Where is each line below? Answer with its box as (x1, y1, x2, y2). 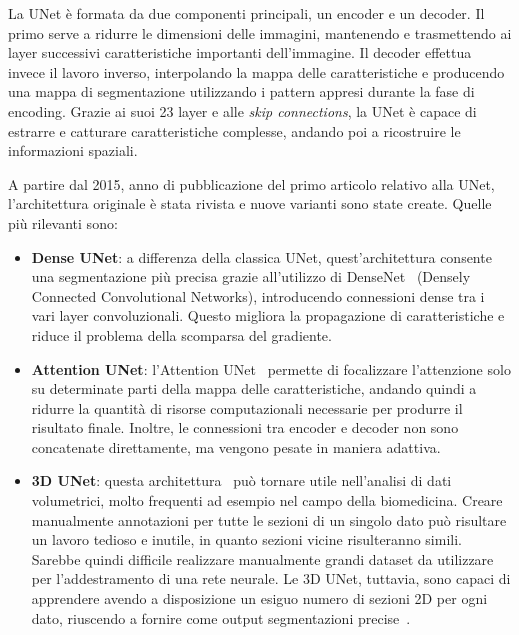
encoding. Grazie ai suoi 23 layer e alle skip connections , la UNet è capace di (8, 100, 477, 121)
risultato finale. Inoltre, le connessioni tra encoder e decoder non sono (31, 417, 459, 438)
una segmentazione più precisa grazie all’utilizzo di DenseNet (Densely (31, 266, 471, 287)
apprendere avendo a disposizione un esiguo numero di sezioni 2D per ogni (31, 588, 488, 609)
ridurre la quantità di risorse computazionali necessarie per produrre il (31, 397, 463, 418)
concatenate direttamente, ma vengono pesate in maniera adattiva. (31, 436, 441, 457)
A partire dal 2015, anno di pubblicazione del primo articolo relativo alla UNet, (8, 173, 495, 194)
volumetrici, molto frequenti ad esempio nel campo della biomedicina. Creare (31, 490, 503, 511)
